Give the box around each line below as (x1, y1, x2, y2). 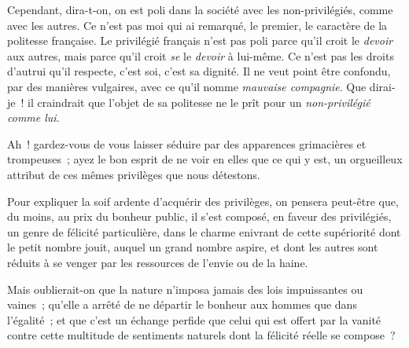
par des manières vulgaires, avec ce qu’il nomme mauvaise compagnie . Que (7, 78, 367, 94)
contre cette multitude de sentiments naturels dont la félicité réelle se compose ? (7, 327, 396, 343)
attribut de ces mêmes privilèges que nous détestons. (7, 166, 260, 182)
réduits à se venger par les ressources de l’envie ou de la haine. (7, 254, 308, 270)
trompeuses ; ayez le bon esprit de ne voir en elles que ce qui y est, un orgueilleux (7, 151, 403, 167)
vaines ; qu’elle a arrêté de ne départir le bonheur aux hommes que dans (7, 296, 357, 313)
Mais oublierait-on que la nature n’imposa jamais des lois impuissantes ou (7, 280, 363, 297)
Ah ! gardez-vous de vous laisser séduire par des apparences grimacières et (7, 135, 367, 152)
